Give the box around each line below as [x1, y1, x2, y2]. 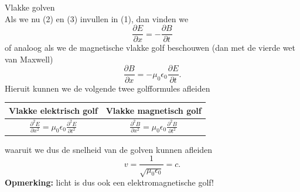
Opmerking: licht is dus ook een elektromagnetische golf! [5, 176, 214, 188]
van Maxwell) [5, 53, 53, 65]
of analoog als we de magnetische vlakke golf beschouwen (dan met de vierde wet [5, 41, 296, 54]
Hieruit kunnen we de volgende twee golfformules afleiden [5, 82, 210, 94]
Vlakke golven [5, 1, 55, 13]
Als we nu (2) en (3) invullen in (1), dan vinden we [5, 12, 189, 25]
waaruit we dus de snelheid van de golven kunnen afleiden [5, 143, 213, 155]
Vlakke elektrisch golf [9, 104, 98, 116]
